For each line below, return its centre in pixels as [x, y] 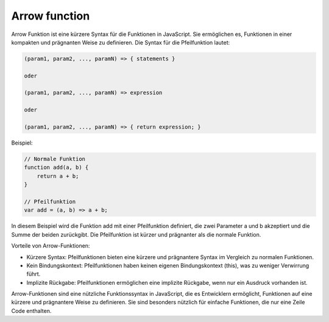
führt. [34, 274]
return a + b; [58, 176]
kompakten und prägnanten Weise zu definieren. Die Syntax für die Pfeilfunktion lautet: [121, 42]
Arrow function [51, 16]
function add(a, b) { [56, 167]
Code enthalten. [31, 310]
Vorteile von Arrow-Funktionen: [51, 246]
